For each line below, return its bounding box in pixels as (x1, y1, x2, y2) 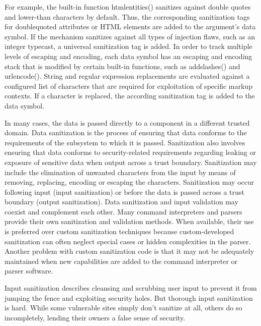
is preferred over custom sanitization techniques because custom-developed (5, 226, 234, 237)
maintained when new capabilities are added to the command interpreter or (5, 255, 238, 266)
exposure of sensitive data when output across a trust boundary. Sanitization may (5, 156, 257, 167)
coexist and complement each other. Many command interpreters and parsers (5, 206, 242, 216)
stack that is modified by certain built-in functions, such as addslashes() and (5, 61, 240, 71)
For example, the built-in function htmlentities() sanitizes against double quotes (5, 2, 251, 12)
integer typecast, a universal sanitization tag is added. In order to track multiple (5, 41, 252, 51)
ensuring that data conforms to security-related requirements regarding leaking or (5, 147, 256, 157)
